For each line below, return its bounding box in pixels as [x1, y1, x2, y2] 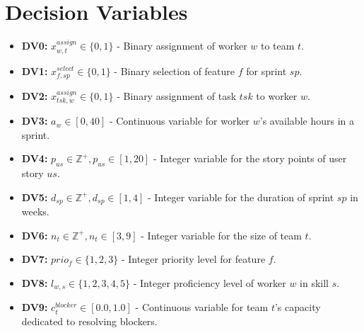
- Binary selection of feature [114, 63, 235, 78]
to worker [256, 88, 298, 103]
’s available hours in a [259, 113, 354, 128]
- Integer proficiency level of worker [133, 275, 286, 290]
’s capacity [274, 300, 321, 315]
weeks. [21, 204, 49, 219]
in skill [300, 275, 329, 290]
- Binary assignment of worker [117, 38, 247, 53]
